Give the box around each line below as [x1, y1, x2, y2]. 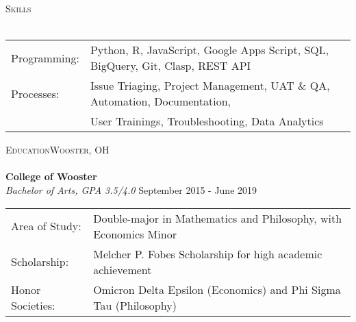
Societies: [11, 297, 55, 313]
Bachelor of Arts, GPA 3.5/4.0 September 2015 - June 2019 [5, 182, 257, 197]
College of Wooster [5, 169, 97, 184]
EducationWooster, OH [5, 143, 110, 157]
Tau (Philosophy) [93, 297, 177, 313]
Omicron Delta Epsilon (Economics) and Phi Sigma [93, 281, 341, 297]
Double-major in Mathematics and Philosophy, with [93, 210, 342, 226]
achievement [93, 261, 152, 277]
